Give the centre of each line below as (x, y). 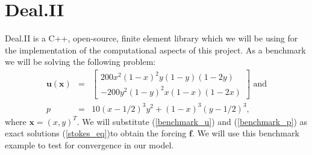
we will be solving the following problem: (80, 62)
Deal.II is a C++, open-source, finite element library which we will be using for (151, 38)
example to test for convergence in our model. (89, 144)
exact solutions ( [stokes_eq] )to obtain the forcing (96, 133)
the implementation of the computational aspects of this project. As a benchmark (155, 50)
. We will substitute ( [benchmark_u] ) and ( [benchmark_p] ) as (192, 121)
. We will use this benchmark (245, 133)
